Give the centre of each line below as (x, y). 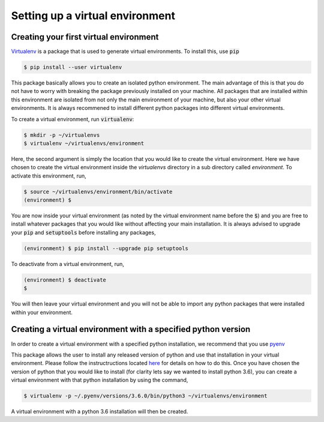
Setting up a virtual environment (93, 16)
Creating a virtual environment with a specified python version (131, 329)
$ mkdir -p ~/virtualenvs (62, 135)
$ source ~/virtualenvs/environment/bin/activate (98, 191)
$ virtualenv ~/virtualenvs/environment (84, 143)
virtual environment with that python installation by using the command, (100, 380)
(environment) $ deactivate (65, 280)
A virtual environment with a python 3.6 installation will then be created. (100, 412)
